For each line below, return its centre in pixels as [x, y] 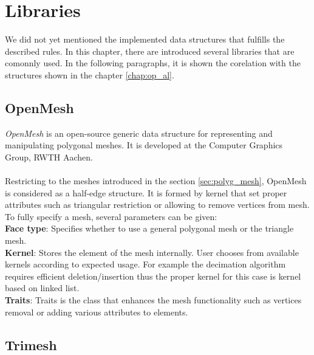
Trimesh [31, 344]
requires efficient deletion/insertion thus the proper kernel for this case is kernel [153, 276]
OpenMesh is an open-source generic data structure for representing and [139, 133]
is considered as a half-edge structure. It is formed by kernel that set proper [146, 192]
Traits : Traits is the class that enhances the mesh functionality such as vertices [153, 300]
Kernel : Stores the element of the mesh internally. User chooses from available [152, 252]
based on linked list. [42, 288]
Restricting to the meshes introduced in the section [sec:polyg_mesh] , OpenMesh [156, 181]
